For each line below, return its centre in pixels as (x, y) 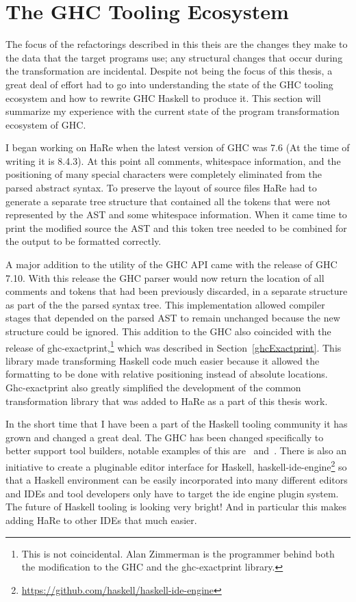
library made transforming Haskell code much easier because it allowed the (163, 360)
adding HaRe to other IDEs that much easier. (101, 520)
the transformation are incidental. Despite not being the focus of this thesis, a (169, 71)
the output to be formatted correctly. (84, 241)
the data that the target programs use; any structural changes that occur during (174, 57)
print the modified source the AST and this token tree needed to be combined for (176, 227)
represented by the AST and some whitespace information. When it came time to (176, 214)
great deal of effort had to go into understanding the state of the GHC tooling (169, 84)
